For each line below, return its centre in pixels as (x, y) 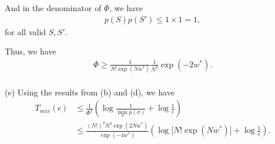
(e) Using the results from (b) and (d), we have (90, 92)
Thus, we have (31, 51)
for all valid (26, 31)
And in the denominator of (53, 8)
